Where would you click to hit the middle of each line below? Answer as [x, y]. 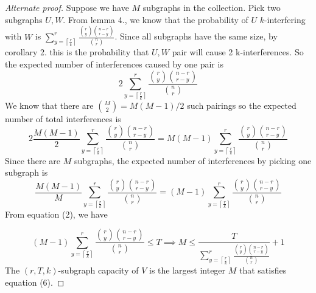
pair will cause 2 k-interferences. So [238, 52]
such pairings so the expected [242, 105]
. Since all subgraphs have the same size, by [196, 36]
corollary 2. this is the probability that [77, 52]
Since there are [33, 160]
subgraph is [26, 172]
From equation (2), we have [56, 214]
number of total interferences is [63, 119]
